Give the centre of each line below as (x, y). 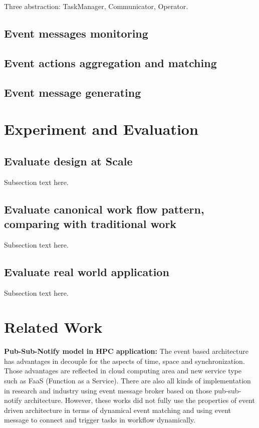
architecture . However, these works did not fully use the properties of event (140, 400)
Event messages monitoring (76, 33)
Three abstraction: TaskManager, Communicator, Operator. (96, 6)
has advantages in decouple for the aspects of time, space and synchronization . (124, 361)
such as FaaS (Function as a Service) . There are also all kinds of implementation (127, 380)
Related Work (53, 327)
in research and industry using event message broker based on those (108, 390)
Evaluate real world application (87, 271)
